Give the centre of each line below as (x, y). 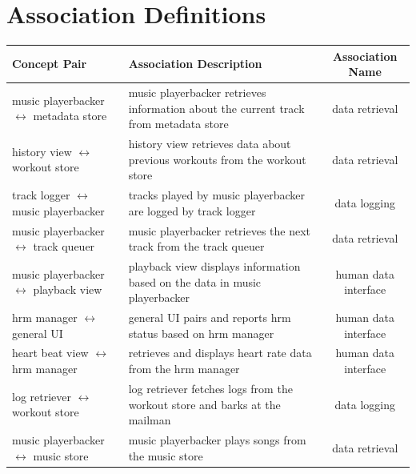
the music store (166, 455)
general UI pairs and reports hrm (210, 317)
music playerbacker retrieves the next (220, 230)
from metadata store (178, 124)
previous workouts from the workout (217, 159)
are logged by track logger (192, 210)
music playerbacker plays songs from (217, 439)
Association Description (195, 64)
